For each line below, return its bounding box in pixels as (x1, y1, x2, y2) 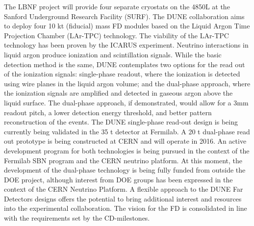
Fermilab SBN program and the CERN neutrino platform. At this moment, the (4, 155, 243, 165)
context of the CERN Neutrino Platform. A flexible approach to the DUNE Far (4, 184, 243, 194)
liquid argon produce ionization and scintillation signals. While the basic (4, 49, 222, 59)
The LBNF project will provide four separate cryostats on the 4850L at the (4, 1, 230, 11)
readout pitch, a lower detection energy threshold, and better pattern (4, 107, 212, 117)
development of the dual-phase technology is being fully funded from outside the (4, 165, 246, 175)
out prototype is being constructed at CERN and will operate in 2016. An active (4, 136, 247, 146)
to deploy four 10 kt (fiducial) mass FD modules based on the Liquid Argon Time (4, 21, 250, 31)
